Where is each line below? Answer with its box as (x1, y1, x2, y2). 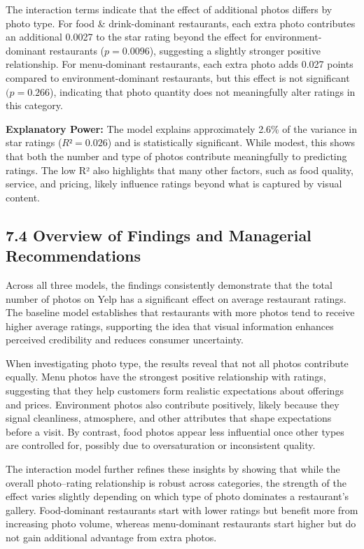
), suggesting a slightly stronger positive (149, 43, 321, 57)
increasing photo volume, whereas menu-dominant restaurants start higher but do (6, 516, 356, 531)
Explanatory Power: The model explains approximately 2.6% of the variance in (6, 121, 357, 136)
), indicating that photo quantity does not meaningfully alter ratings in (50, 84, 356, 99)
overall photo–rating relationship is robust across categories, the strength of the (6, 475, 346, 490)
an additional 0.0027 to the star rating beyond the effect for (6, 29, 262, 44)
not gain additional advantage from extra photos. (6, 530, 217, 544)
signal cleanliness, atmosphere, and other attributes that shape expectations (6, 411, 332, 425)
